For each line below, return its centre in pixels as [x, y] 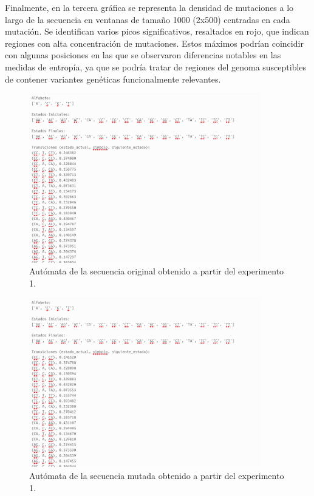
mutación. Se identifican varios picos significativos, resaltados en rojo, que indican [157, 31]
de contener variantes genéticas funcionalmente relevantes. [113, 79]
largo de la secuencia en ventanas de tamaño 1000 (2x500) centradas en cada [148, 19]
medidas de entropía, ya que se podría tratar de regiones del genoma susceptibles [156, 66]
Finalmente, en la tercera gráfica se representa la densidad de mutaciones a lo [149, 7]
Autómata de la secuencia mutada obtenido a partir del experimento [157, 475]
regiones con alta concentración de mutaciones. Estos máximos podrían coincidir [154, 43]
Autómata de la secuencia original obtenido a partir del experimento [157, 271]
